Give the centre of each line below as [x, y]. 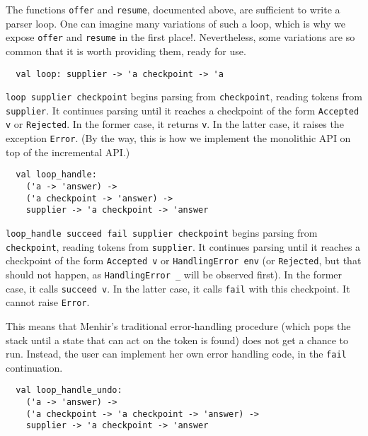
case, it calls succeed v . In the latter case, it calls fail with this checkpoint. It [178, 288]
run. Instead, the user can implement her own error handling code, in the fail [176, 354]
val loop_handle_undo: [69, 390]
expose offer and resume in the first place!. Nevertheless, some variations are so [180, 37]
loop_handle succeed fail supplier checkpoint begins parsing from [162, 232]
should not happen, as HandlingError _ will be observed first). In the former [174, 274]
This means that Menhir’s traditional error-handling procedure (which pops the [178, 325]
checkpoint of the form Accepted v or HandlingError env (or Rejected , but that [184, 260]
